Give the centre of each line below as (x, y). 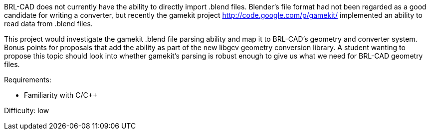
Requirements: (28, 80)
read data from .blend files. (48, 24)
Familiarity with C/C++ (61, 95)
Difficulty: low (27, 110)
